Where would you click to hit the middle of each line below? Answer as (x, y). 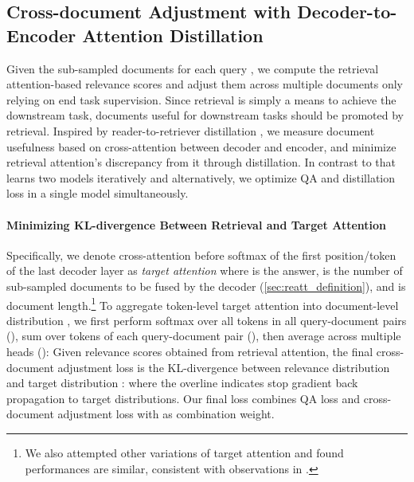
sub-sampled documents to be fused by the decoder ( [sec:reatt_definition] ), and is (206, 286)
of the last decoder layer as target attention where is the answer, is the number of (205, 270)
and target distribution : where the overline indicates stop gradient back (182, 383)
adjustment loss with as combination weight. (166, 414)
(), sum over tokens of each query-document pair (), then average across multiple (204, 336)
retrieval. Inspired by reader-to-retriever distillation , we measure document (191, 130)
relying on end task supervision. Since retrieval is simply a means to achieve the (201, 99)
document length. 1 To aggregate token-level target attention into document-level (203, 304)
